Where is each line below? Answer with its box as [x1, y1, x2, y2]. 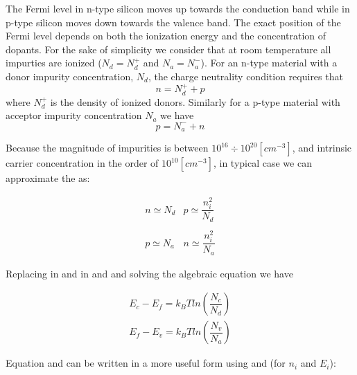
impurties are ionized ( [6, 55, 102, 70]
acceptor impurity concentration [6, 108, 142, 122]
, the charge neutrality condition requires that [148, 68, 343, 83]
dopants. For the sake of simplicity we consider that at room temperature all [6, 42, 331, 56]
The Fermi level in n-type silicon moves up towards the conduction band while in [6, 1, 350, 15]
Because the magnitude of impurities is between [6, 140, 209, 155]
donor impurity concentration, [6, 68, 134, 83]
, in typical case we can [213, 156, 312, 170]
